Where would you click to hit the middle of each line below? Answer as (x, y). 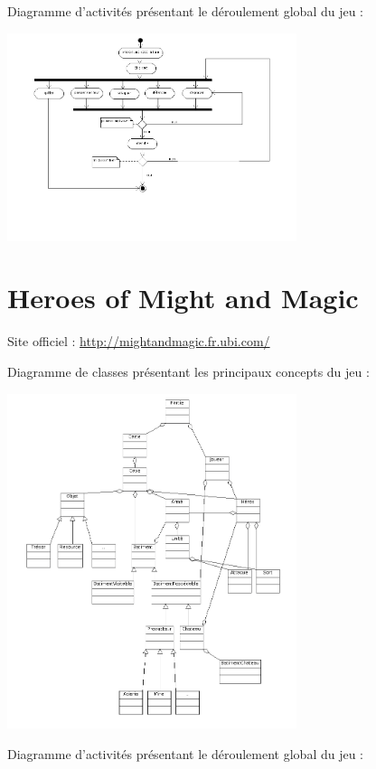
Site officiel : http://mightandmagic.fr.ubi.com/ (139, 341)
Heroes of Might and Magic (183, 298)
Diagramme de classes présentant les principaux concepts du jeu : (188, 371)
